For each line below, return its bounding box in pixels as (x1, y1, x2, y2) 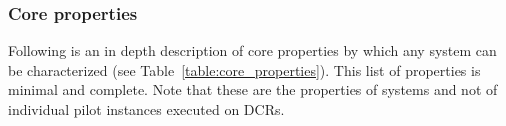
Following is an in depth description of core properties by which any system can (8, 40, 497, 61)
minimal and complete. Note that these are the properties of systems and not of (8, 79, 498, 100)
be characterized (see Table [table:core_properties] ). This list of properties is (8, 59, 481, 80)
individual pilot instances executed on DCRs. (8, 99, 285, 119)
